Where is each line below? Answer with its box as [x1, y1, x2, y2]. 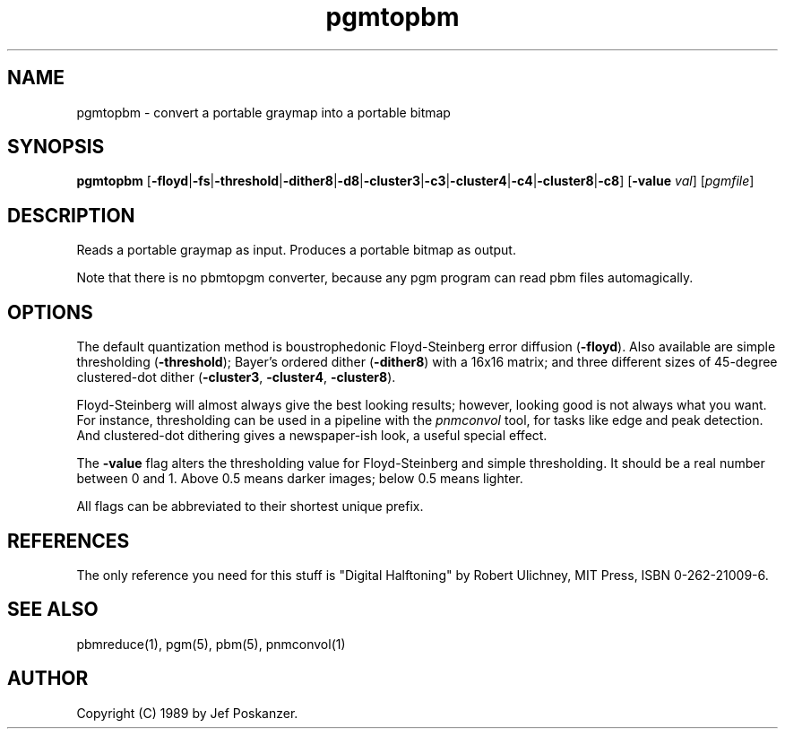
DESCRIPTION [7, 203, 135, 227]
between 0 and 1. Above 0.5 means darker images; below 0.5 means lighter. [76, 471, 523, 487]
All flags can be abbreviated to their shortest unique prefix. [76, 498, 424, 515]
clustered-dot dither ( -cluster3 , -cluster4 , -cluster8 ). [76, 369, 396, 385]
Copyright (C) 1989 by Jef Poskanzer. [76, 705, 298, 721]
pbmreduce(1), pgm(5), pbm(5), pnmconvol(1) [76, 636, 346, 652]
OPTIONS [7, 300, 93, 324]
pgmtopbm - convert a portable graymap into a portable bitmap [76, 104, 451, 120]
